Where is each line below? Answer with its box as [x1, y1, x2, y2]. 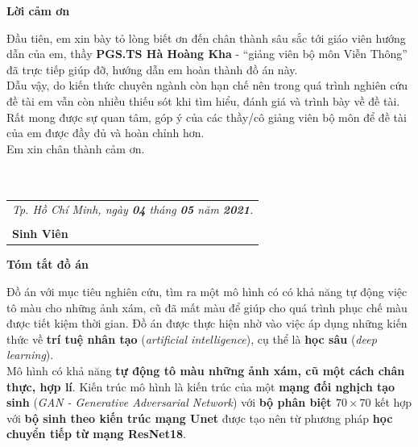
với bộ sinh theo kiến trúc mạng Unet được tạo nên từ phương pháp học [6, 409, 393, 426]
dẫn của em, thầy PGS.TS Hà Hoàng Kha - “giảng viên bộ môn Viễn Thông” [6, 45, 408, 62]
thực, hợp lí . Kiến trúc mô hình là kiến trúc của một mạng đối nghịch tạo [6, 378, 395, 395]
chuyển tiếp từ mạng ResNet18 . [6, 425, 186, 442]
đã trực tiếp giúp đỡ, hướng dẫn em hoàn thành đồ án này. [6, 61, 298, 77]
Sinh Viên [12, 225, 68, 242]
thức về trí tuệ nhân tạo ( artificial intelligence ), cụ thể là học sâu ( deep [6, 330, 377, 347]
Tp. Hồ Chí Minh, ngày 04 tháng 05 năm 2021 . [12, 201, 254, 218]
